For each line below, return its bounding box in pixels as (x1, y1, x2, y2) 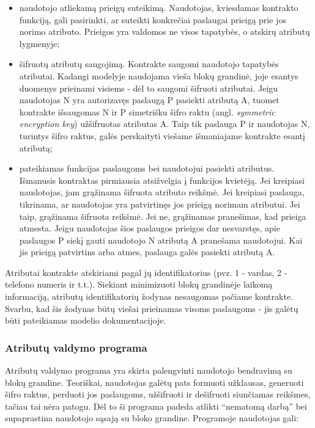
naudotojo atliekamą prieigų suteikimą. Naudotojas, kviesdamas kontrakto (19, 1, 298, 13)
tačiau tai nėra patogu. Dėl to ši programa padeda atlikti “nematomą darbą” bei (5, 399, 307, 412)
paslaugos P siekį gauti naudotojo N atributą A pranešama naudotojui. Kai (19, 233, 303, 246)
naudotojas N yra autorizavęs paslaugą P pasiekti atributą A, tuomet (19, 93, 280, 106)
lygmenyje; (19, 37, 60, 49)
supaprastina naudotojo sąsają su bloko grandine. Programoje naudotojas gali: (5, 412, 299, 424)
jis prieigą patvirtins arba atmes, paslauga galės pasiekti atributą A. (19, 245, 275, 258)
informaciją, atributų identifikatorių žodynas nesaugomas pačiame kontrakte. (5, 290, 294, 303)
